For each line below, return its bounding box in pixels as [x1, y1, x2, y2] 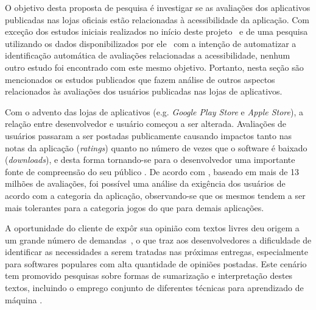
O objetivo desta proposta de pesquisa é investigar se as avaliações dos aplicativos [5, 1, 311, 13]
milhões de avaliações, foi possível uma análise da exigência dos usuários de [5, 177, 286, 190]
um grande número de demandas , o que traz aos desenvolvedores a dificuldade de [5, 233, 312, 246]
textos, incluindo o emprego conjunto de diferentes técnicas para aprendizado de [5, 281, 304, 294]
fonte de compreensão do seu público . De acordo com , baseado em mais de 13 [5, 165, 300, 178]
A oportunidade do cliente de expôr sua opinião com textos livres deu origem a [5, 222, 300, 234]
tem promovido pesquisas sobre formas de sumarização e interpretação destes [5, 269, 293, 282]
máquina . [5, 293, 43, 306]
